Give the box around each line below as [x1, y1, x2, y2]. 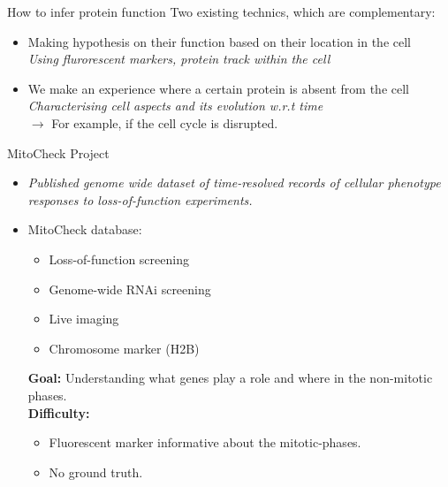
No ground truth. [49, 462, 143, 481]
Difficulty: [27, 403, 90, 422]
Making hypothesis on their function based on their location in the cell [27, 32, 411, 50]
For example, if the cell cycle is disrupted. [51, 113, 278, 132]
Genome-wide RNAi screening [49, 279, 211, 298]
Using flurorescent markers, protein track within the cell [27, 49, 330, 68]
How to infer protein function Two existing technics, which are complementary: [7, 3, 436, 20]
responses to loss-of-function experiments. [27, 190, 253, 209]
